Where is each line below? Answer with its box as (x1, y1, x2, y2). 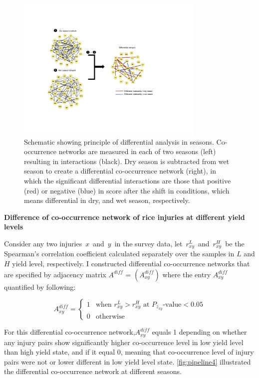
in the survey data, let (114, 238, 183, 248)
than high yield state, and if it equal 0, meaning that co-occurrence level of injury (4, 347, 254, 357)
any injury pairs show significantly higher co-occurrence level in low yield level (4, 337, 244, 347)
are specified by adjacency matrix (4, 269, 106, 279)
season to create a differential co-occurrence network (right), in (24, 166, 216, 176)
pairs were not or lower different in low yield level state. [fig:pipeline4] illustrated (4, 356, 251, 367)
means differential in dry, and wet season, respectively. (24, 195, 190, 205)
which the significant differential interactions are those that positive (24, 175, 231, 186)
